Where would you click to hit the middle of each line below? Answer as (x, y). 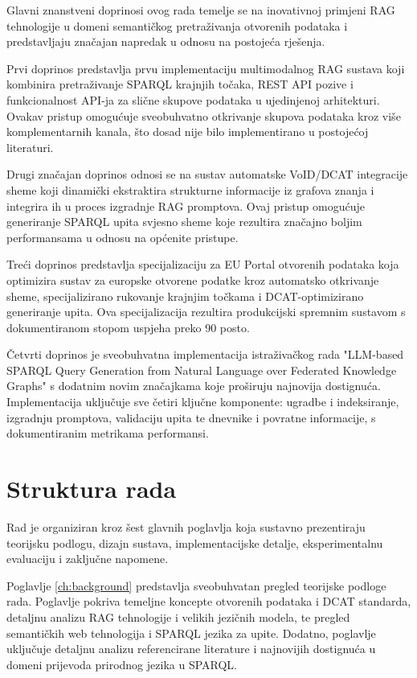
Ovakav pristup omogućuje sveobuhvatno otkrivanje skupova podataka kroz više (204, 115)
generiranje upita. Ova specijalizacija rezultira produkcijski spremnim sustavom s (206, 312)
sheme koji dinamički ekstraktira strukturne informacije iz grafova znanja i (190, 189)
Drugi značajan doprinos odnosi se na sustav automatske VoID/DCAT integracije (207, 174)
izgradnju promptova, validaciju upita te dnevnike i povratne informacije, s (191, 417)
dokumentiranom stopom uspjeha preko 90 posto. (128, 327)
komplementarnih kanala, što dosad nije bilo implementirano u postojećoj (188, 131)
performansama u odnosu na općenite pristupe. (123, 237)
